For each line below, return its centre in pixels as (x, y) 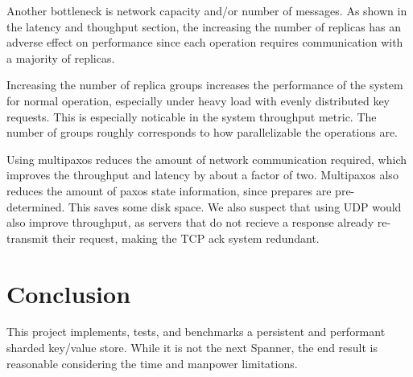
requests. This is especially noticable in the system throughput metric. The (192, 116)
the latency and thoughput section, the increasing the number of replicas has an (204, 26)
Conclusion (69, 293)
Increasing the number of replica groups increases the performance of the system (205, 85)
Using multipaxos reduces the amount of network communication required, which (206, 159)
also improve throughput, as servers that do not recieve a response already (190, 222)
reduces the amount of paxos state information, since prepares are (169, 190)
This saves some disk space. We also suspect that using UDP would (235, 206)
